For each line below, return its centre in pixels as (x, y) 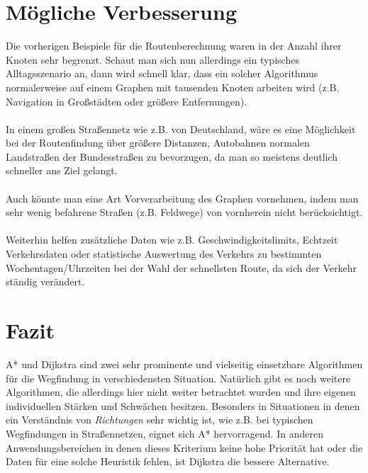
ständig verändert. (45, 281)
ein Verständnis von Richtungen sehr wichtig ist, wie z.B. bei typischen (160, 420)
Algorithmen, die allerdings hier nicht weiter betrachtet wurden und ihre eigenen (181, 392)
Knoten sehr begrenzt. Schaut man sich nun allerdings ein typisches (152, 59)
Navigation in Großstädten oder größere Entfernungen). (127, 101)
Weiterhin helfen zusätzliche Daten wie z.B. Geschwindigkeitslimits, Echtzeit (172, 240)
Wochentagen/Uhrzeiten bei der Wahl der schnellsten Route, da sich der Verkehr (181, 267)
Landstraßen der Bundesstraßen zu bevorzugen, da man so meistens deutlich (172, 156)
